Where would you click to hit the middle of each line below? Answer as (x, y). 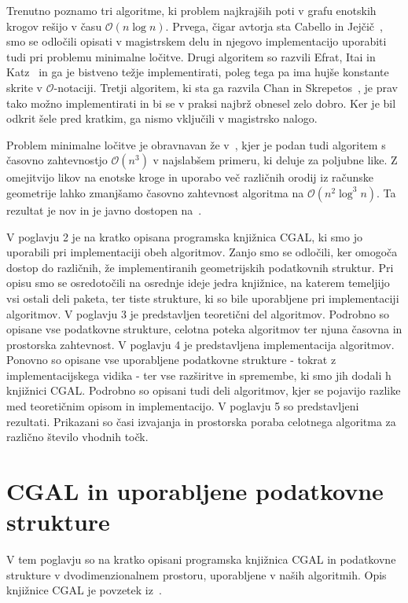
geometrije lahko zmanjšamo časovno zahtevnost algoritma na (155, 192)
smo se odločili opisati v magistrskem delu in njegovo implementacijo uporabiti (197, 41)
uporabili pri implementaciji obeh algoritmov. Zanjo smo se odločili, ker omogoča (202, 252)
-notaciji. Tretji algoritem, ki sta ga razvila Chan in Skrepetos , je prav (226, 87)
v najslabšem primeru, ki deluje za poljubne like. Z (275, 160)
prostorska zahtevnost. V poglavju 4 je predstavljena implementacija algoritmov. (200, 344)
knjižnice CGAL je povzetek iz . (84, 590)
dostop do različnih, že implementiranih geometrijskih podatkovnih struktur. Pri (200, 267)
